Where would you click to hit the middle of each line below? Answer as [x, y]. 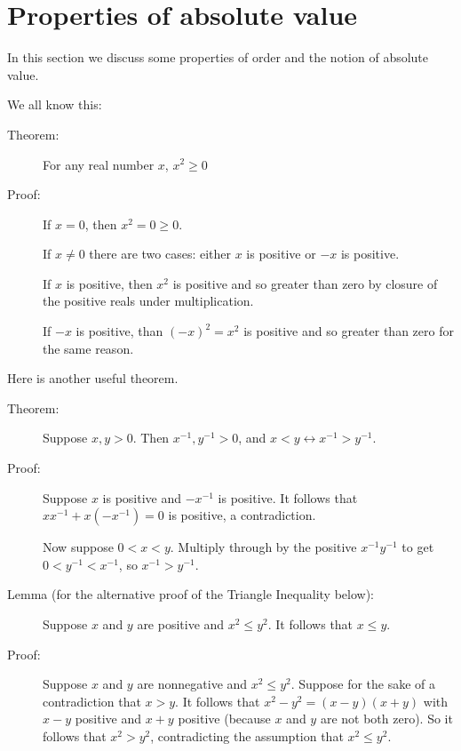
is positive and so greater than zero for [349, 331]
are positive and [181, 624]
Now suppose [78, 547]
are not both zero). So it [386, 719]
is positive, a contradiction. [242, 515]
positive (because [224, 719]
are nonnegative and [192, 684]
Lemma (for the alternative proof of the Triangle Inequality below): [191, 594]
